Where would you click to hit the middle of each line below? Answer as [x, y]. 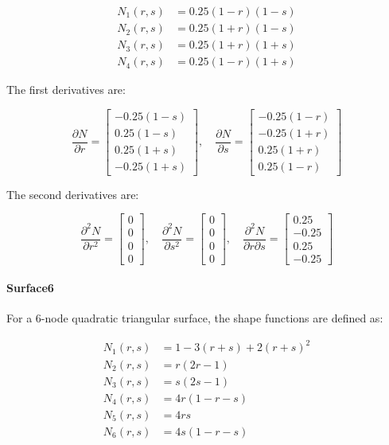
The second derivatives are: [73, 194]
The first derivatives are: [66, 90]
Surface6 [30, 288]
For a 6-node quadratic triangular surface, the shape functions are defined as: [195, 318]
